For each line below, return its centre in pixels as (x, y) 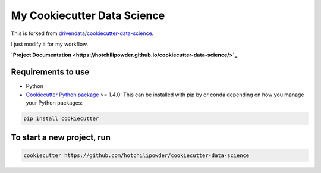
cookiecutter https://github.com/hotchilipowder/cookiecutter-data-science (136, 155)
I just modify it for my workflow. (50, 44)
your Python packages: (54, 103)
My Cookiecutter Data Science (88, 15)
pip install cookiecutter (61, 119)
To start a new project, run (61, 138)
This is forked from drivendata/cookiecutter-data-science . (82, 33)
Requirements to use (50, 72)
